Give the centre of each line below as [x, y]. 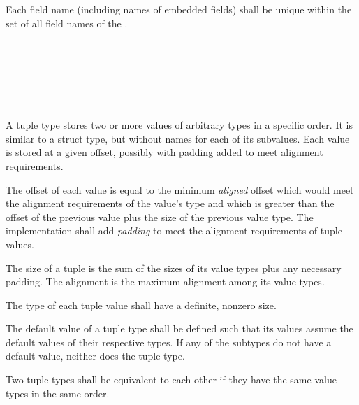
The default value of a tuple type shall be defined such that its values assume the [179, 328]
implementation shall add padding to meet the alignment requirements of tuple [174, 230]
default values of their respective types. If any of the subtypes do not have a [169, 342]
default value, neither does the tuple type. [95, 356]
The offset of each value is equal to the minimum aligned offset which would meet [180, 189]
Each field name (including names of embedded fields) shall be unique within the [179, 9]
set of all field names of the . [67, 23]
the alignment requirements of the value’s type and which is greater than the [170, 203]
